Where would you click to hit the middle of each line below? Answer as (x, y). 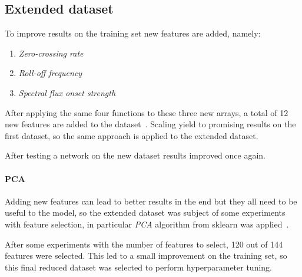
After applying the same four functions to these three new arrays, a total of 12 (147, 112)
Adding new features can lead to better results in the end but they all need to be (151, 201)
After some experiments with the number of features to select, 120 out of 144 (144, 244)
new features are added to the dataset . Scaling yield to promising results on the (150, 124)
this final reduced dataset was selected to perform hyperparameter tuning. (138, 267)
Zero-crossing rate (51, 53)
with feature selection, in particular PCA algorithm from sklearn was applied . (147, 224)
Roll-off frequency (50, 73)
